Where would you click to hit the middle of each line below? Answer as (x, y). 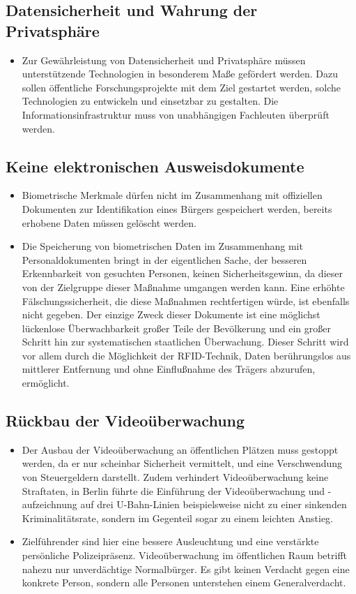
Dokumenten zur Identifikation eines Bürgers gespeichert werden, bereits (177, 208)
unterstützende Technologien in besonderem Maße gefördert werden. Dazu (180, 74)
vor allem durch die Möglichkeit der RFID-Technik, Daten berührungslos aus (186, 355)
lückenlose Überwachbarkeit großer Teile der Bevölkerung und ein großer (176, 328)
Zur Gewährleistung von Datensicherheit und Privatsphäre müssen (164, 60)
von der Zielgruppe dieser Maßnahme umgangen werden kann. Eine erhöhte (183, 287)
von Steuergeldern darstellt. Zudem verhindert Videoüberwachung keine (175, 477)
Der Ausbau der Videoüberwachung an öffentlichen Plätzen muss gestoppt (180, 449)
